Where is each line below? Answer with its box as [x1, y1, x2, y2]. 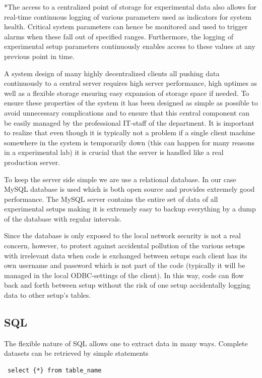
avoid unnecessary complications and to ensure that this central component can [4, 107, 249, 118]
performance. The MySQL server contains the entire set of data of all [4, 193, 218, 204]
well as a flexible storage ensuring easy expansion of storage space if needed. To [4, 87, 249, 98]
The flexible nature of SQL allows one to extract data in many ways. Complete [4, 338, 248, 348]
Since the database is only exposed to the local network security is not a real [4, 230, 241, 241]
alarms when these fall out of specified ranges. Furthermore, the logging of [4, 31, 233, 41]
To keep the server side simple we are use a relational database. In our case [4, 174, 236, 184]
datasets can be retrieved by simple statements [4, 348, 149, 358]
